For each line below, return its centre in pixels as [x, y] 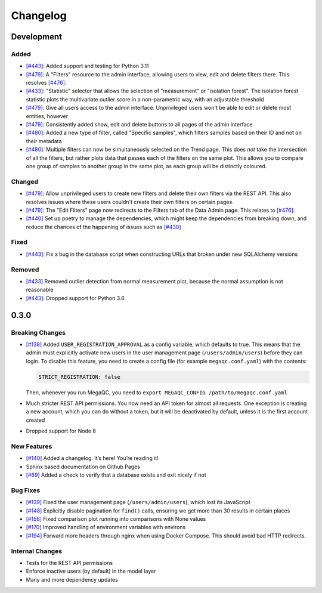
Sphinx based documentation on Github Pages [83, 467]
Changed [25, 181]
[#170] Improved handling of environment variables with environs [106, 527]
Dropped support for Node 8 [61, 431]
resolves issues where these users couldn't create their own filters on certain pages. [130, 202]
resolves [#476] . [46, 83]
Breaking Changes [38, 332]
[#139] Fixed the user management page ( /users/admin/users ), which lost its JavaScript [138, 502]
